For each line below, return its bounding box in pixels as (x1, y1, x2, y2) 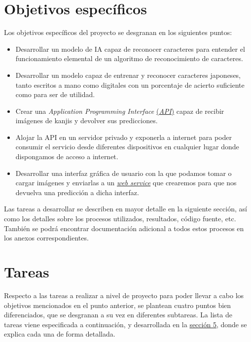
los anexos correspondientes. (4, 233, 89, 243)
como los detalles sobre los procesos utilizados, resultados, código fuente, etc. (4, 213, 236, 224)
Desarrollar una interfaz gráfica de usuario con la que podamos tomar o (15, 168, 232, 178)
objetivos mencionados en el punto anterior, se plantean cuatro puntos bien (4, 300, 231, 310)
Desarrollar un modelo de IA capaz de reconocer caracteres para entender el (15, 43, 245, 54)
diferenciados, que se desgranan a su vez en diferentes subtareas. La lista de (4, 309, 232, 320)
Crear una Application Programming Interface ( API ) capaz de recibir (15, 105, 224, 116)
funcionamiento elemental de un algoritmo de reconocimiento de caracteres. (15, 53, 243, 64)
